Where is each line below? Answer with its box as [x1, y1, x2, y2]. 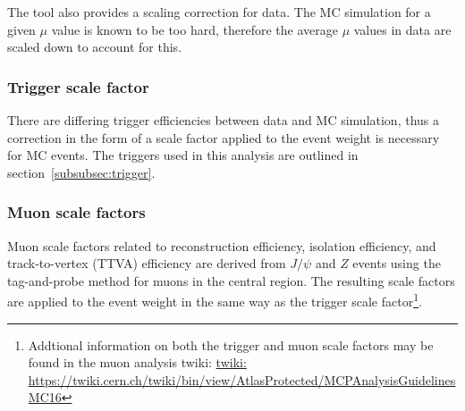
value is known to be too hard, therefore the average [51, 20, 338, 38]
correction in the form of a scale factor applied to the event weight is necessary [7, 128, 440, 147]
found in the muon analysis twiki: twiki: [28, 353, 247, 372]
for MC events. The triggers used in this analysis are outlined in [7, 146, 359, 164]
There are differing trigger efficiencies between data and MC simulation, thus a [7, 111, 439, 129]
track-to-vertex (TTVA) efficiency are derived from [7, 254, 286, 273]
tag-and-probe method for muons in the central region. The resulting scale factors [7, 271, 455, 289]
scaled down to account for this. [7, 38, 182, 56]
